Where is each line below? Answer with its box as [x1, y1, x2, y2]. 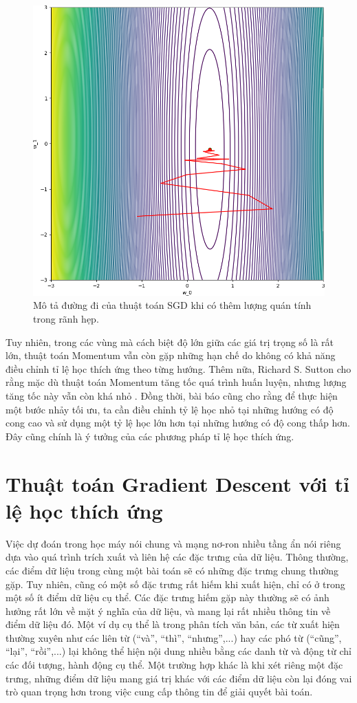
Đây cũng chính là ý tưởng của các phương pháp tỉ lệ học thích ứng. [6, 429, 294, 443]
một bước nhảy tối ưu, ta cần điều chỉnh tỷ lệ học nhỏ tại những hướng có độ [6, 402, 334, 416]
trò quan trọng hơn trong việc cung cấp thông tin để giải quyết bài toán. [6, 684, 313, 699]
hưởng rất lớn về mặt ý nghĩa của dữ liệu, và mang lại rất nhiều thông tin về [6, 603, 331, 618]
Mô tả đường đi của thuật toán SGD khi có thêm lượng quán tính [33, 298, 312, 312]
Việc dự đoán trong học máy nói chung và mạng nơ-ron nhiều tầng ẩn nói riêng [6, 536, 341, 550]
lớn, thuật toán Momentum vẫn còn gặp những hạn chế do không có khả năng [6, 348, 336, 363]
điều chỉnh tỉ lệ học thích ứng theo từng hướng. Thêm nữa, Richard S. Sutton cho [6, 361, 351, 376]
